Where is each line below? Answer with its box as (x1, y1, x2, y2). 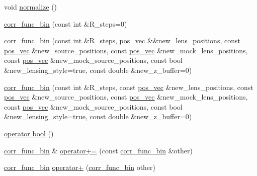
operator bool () (4, 128, 54, 138)
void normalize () (4, 2, 57, 12)
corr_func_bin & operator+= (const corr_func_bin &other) (4, 145, 193, 155)
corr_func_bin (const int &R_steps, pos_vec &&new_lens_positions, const (4, 35, 240, 46)
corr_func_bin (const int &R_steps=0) (4, 18, 127, 29)
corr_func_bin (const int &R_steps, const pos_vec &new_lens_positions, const (4, 81, 253, 92)
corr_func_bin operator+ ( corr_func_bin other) (4, 162, 156, 172)
